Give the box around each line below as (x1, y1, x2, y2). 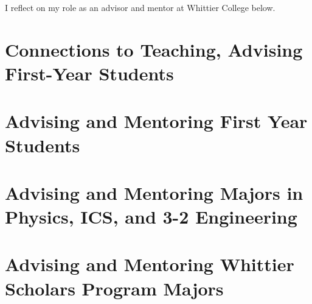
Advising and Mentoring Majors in (5, 180, 303, 205)
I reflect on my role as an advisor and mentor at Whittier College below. (5, 1, 276, 13)
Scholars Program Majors (5, 275, 224, 300)
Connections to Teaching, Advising (5, 37, 303, 62)
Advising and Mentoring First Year (5, 108, 308, 133)
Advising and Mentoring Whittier (5, 252, 294, 277)
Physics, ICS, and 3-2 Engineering (5, 204, 297, 229)
